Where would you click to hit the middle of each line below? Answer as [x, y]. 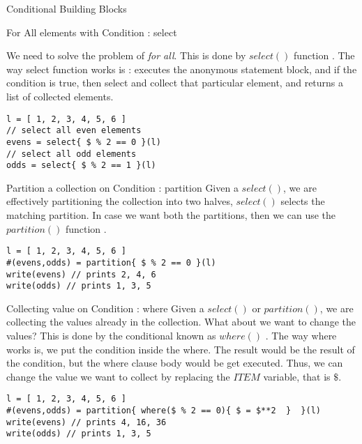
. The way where [301, 336]
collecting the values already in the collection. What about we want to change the [181, 322]
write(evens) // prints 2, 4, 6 [81, 274]
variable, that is [297, 376]
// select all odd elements [71, 154]
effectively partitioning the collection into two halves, [120, 201]
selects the [303, 201]
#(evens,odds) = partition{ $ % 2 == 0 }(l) [111, 262]
